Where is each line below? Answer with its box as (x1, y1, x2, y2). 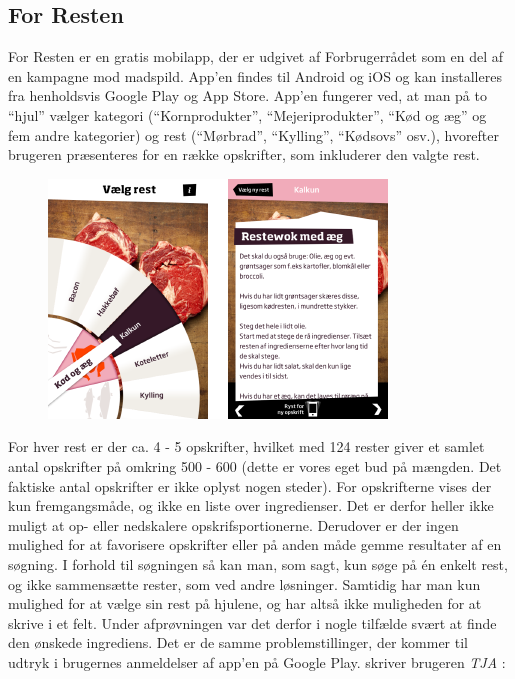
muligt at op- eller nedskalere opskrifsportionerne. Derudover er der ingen (8, 514, 459, 535)
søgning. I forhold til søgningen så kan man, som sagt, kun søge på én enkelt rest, (8, 553, 508, 574)
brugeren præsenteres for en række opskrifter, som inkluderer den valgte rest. (8, 144, 480, 165)
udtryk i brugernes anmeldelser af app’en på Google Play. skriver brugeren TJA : (8, 651, 506, 672)
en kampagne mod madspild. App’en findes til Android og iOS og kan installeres (8, 65, 502, 86)
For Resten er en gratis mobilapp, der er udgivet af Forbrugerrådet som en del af (8, 46, 504, 67)
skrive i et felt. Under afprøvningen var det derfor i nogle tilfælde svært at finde (8, 612, 497, 633)
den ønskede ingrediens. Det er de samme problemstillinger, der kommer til (8, 632, 468, 653)
